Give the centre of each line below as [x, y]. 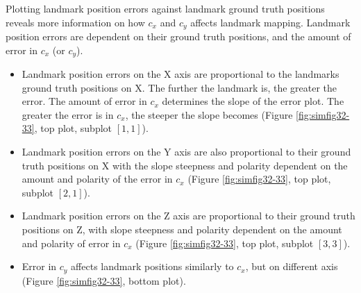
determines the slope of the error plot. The [253, 101]
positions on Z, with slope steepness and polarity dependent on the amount [182, 229]
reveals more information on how [75, 22]
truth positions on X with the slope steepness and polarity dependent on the [185, 165]
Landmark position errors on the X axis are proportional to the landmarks [180, 74]
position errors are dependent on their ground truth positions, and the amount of [178, 36]
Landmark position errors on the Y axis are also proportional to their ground [186, 152]
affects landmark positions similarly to [152, 266]
